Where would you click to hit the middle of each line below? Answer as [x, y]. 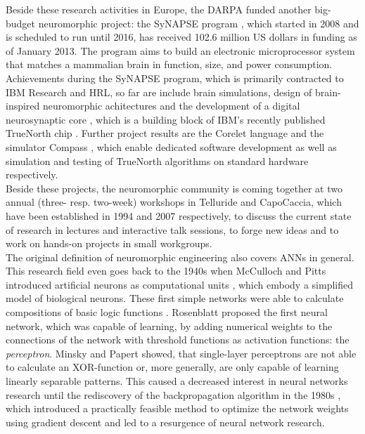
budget [21, 23]
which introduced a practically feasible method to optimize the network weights [177, 408]
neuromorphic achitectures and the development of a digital [172, 106]
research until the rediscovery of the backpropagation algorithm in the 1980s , [173, 394]
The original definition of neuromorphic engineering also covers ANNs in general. [180, 257]
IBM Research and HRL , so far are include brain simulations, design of [159, 92]
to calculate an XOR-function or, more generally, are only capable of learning [172, 367]
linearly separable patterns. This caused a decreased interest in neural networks [177, 381]
